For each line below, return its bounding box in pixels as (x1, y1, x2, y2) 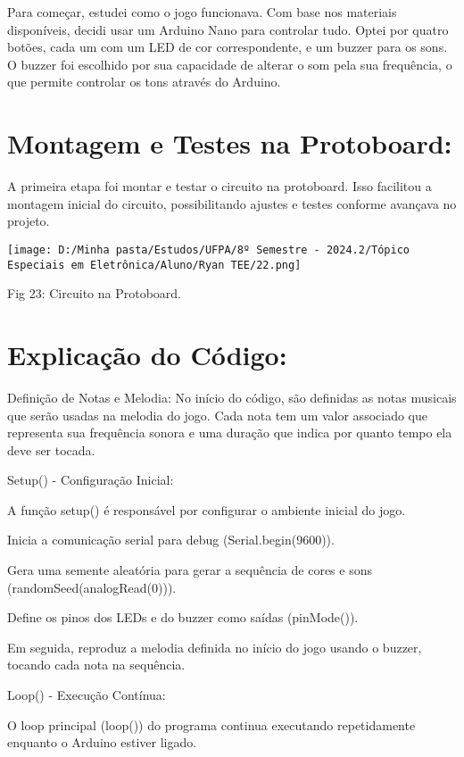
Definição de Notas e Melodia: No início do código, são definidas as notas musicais (7, 387, 457, 406)
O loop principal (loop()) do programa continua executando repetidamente (7, 715, 416, 734)
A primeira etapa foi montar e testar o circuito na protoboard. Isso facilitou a (7, 177, 432, 195)
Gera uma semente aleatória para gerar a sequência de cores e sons (7, 561, 372, 579)
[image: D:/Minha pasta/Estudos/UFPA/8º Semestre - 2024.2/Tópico (7, 243, 410, 256)
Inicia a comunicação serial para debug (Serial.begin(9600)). (7, 530, 335, 549)
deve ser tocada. (7, 440, 95, 459)
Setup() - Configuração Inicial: (7, 470, 174, 489)
